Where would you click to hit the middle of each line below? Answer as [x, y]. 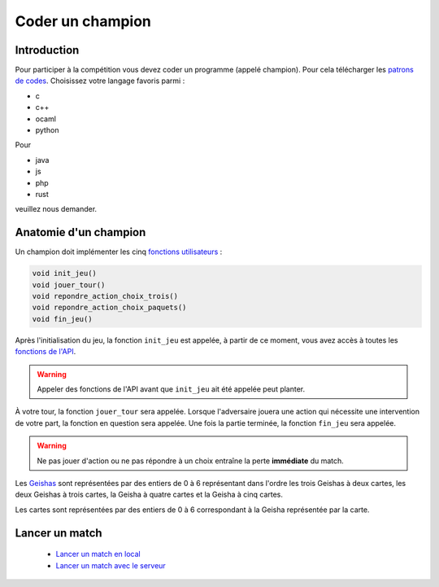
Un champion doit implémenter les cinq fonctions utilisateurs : [119, 252]
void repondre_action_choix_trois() [105, 296]
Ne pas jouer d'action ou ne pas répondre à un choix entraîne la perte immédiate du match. [191, 461]
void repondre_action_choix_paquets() [109, 308]
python [47, 130]
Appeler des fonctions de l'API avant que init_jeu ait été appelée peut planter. [171, 389]
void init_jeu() [65, 274]
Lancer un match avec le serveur [111, 565]
